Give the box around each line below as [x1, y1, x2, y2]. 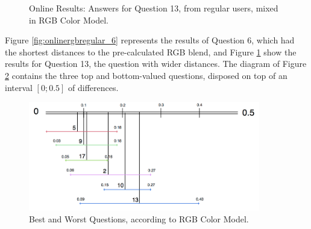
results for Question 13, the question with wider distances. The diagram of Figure [5, 57, 307, 70]
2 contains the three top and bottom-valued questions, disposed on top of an [5, 69, 287, 81]
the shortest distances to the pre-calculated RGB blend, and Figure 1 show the [5, 45, 297, 58]
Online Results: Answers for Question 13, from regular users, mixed [29, 2, 278, 14]
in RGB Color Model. [29, 13, 108, 26]
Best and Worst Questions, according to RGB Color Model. [29, 212, 249, 225]
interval [5, 81, 33, 93]
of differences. [68, 81, 119, 93]
